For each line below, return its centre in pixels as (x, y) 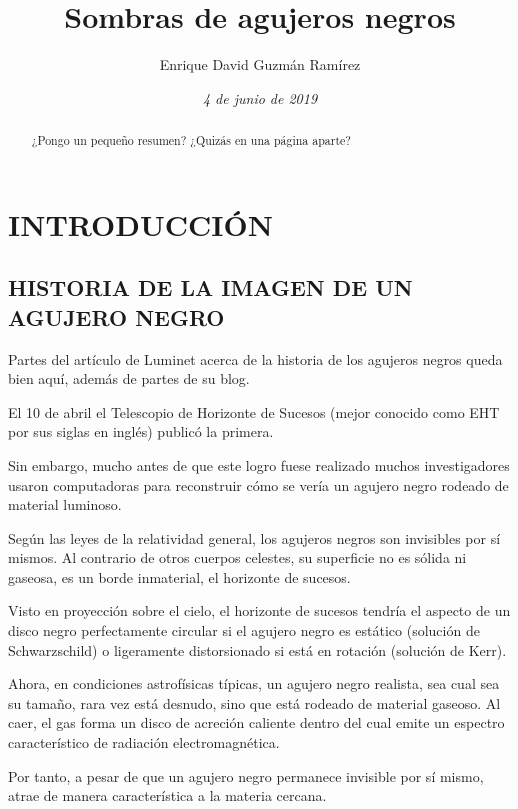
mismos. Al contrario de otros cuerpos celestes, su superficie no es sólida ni (237, 557)
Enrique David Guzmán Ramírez (260, 64)
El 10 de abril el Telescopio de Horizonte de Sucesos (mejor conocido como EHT (254, 411)
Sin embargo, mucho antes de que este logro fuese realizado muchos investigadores (259, 464)
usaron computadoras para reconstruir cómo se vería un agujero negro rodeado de (258, 484)
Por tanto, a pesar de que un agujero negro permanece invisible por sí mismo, (246, 775)
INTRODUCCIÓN (140, 223)
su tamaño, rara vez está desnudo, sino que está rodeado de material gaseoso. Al (254, 702)
